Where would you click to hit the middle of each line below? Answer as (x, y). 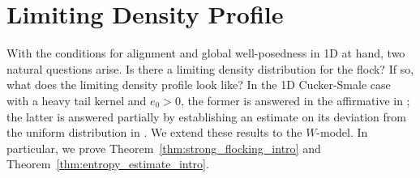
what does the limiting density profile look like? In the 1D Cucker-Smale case (199, 85)
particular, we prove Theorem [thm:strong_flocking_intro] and (164, 148)
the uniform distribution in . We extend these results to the (154, 132)
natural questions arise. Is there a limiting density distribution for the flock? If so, (210, 68)
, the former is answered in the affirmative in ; (295, 100)
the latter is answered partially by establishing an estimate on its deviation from (206, 116)
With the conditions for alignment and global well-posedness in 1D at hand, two (206, 53)
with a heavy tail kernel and (77, 100)
